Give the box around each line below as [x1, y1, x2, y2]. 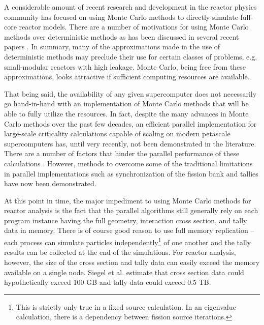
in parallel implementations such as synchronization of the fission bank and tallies [4, 168, 258, 179]
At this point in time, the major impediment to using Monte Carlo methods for [4, 195, 251, 205]
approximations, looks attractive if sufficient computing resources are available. [4, 71, 250, 82]
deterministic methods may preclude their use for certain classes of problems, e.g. [4, 51, 257, 62]
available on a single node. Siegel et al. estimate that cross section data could [4, 267, 244, 277]
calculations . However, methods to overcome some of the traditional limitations [4, 158, 253, 168]
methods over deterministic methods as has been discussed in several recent [4, 31, 239, 42]
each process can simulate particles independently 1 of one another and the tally [4, 235, 251, 247]
